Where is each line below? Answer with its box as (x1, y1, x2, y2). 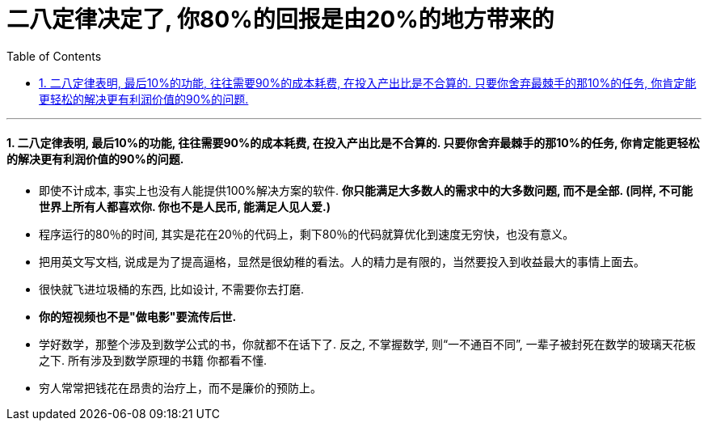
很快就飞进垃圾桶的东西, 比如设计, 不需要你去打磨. (39, 281, 304, 296)
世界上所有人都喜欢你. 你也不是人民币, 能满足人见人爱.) (39, 199, 331, 213)
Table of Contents (6, 49, 102, 63)
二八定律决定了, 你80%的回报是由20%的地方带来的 (6, 6, 554, 33)
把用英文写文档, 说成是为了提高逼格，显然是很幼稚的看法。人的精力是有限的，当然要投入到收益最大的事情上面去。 (39, 254, 645, 268)
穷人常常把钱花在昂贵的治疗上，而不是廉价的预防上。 (39, 380, 322, 395)
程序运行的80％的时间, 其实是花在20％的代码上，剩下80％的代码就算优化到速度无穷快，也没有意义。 (39, 226, 575, 241)
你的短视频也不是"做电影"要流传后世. (39, 309, 237, 323)
